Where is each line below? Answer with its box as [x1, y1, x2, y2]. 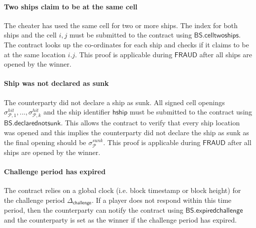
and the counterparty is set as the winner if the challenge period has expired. [4, 214, 237, 225]
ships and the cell [4, 30, 57, 40]
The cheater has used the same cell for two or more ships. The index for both [4, 20, 238, 30]
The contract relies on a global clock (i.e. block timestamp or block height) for [4, 185, 241, 195]
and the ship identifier [43, 107, 110, 117]
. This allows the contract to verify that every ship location [61, 117, 240, 128]
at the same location [4, 49, 66, 59]
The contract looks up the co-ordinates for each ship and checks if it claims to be [4, 39, 249, 49]
